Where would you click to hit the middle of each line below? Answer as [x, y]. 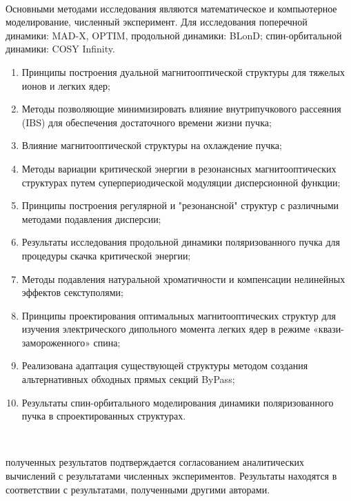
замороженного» [56, 342]
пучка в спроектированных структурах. [104, 416]
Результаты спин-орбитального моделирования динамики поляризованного [178, 402]
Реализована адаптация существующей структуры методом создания [165, 365]
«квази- [329, 329]
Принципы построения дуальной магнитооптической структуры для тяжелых [183, 71]
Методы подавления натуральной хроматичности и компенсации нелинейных [183, 278]
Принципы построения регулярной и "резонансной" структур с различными [180, 205]
